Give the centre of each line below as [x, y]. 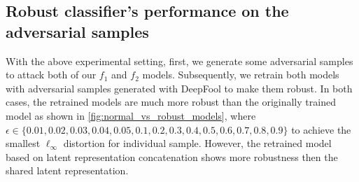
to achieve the [321, 129]
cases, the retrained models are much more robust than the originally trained [171, 102]
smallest [23, 143]
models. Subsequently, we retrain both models [241, 75]
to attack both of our [51, 75]
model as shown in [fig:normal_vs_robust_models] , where [131, 115]
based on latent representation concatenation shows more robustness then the [172, 156]
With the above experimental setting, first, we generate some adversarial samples [179, 61]
